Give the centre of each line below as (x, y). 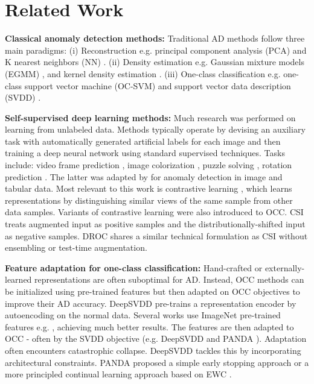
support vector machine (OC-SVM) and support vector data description (158, 85)
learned (18, 279)
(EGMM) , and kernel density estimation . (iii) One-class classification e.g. (143, 73)
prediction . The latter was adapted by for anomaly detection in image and (144, 176)
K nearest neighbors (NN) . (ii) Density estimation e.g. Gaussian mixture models (155, 62)
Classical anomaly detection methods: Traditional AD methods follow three (155, 38)
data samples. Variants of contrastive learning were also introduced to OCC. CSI (154, 212)
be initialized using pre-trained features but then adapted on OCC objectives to (152, 291)
